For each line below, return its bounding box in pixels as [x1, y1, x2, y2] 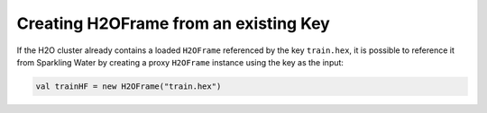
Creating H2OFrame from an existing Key [16, 13, 331, 33]
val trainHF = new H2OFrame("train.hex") [35, 81, 222, 91]
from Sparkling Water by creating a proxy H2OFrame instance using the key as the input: [16, 56, 345, 67]
